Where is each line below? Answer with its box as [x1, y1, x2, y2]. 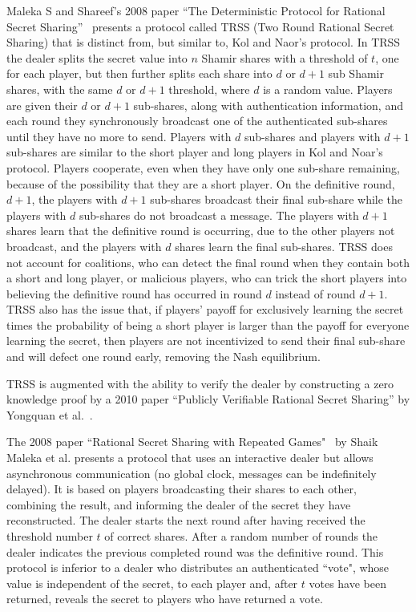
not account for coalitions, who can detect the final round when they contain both [6, 253, 410, 270]
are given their [6, 96, 78, 113]
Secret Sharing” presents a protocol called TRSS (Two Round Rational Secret [6, 18, 394, 34]
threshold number [6, 528, 93, 544]
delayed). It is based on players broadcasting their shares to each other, [6, 480, 357, 497]
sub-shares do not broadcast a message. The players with [79, 206, 359, 223]
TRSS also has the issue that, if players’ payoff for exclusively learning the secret [6, 301, 404, 318]
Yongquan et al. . [6, 406, 93, 423]
